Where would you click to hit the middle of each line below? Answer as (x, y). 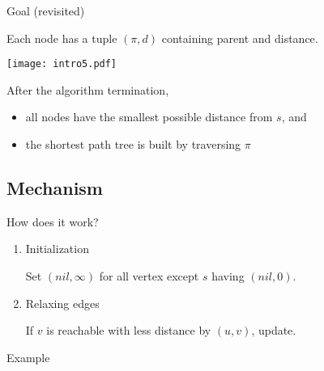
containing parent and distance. (240, 38)
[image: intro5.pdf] (62, 64)
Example (28, 357)
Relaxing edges (62, 303)
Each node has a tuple (62, 38)
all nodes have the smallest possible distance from (149, 117)
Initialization (57, 249)
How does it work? (53, 221)
